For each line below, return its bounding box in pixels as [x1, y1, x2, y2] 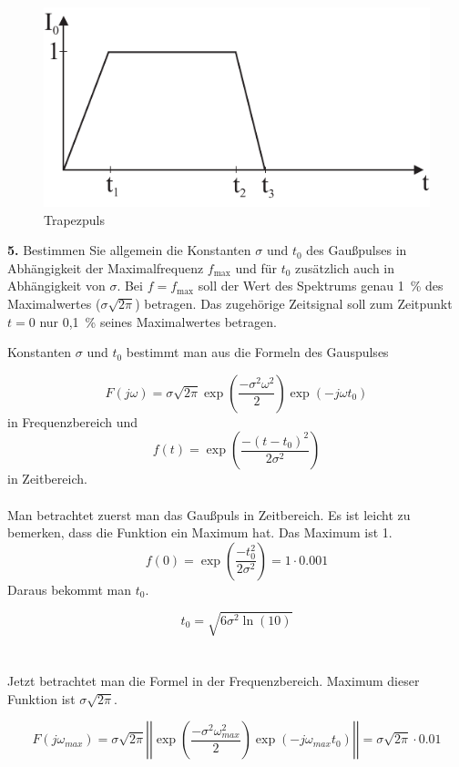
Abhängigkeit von [7, 276, 106, 295]
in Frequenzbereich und [7, 412, 138, 431]
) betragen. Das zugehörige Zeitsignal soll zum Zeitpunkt [135, 293, 453, 312]
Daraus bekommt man [7, 579, 132, 598]
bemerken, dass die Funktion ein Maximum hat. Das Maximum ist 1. [7, 523, 393, 542]
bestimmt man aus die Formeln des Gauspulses [126, 343, 389, 362]
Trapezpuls [44, 210, 106, 229]
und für [235, 258, 277, 277]
